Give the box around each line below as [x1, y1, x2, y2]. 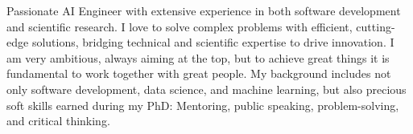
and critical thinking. [6, 112, 110, 129]
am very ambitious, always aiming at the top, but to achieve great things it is [6, 49, 390, 66]
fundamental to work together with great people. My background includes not [6, 65, 391, 82]
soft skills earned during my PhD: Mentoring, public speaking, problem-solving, [6, 96, 399, 113]
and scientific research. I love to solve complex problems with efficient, [6, 18, 353, 35]
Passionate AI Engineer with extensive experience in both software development [6, 2, 401, 18]
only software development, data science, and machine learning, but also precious [6, 80, 407, 97]
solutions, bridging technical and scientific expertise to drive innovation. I [31, 34, 394, 51]
